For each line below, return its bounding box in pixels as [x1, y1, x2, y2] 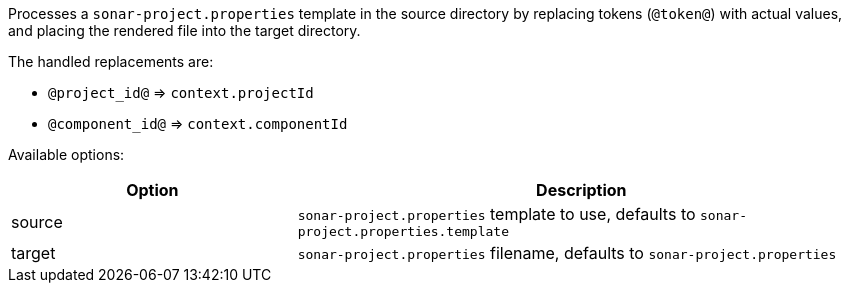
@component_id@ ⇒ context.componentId [48, 115, 348, 132]
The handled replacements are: [8, 53, 214, 70]
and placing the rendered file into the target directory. [8, 22, 361, 39]
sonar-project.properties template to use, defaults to [297, 204, 696, 224]
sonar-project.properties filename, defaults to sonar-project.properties [297, 243, 837, 263]
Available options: [8, 146, 125, 163]
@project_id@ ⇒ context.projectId [48, 84, 314, 101]
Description [536, 180, 627, 200]
